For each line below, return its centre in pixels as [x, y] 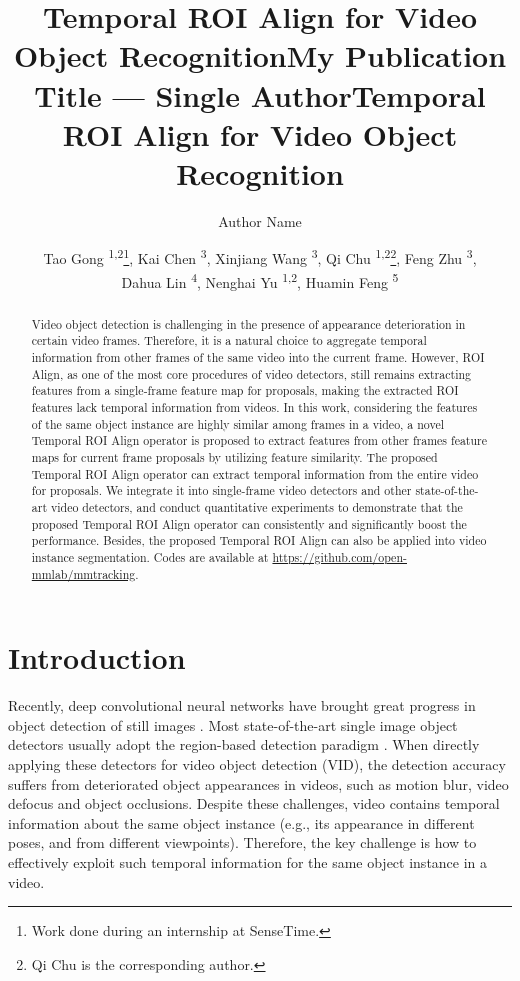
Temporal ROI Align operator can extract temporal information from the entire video [255, 473]
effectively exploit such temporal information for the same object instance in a [248, 861]
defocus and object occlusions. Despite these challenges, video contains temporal [254, 803]
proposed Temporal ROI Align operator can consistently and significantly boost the [249, 523]
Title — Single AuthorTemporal [260, 94]
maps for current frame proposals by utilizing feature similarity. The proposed [234, 457]
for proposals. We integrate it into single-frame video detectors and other [221, 490]
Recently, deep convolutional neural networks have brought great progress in [242, 705]
